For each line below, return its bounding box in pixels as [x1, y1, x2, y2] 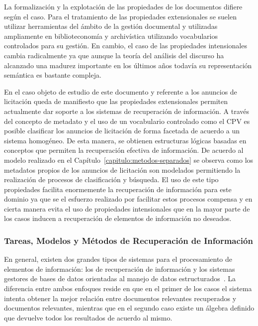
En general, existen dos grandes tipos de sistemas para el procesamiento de [4, 254, 233, 264]
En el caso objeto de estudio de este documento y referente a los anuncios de [4, 86, 237, 97]
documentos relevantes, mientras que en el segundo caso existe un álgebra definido [4, 303, 255, 313]
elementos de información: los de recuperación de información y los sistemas [4, 263, 235, 274]
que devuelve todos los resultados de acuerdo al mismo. [4, 312, 172, 323]
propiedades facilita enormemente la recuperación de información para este [4, 184, 232, 194]
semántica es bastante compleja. [4, 70, 101, 80]
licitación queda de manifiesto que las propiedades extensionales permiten [4, 96, 228, 107]
